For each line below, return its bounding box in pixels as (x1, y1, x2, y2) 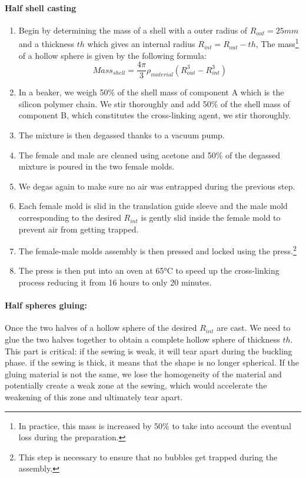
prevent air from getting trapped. (18, 223, 139, 235)
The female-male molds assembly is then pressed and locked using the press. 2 (18, 243, 297, 257)
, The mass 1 (255, 36, 299, 50)
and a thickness (18, 38, 75, 50)
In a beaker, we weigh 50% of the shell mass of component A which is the (18, 86, 284, 98)
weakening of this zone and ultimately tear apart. (5, 391, 183, 403)
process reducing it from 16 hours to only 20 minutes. (18, 276, 212, 288)
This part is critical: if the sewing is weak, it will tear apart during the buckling (5, 344, 292, 357)
